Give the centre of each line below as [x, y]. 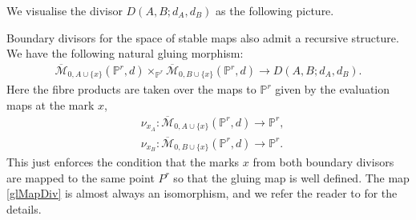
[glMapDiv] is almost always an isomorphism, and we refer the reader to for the [202, 193]
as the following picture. [275, 10]
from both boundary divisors [323, 162]
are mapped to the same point [81, 177]
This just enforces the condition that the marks [123, 162]
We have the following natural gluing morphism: [125, 53]
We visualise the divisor [65, 10]
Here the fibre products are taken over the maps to [131, 89]
